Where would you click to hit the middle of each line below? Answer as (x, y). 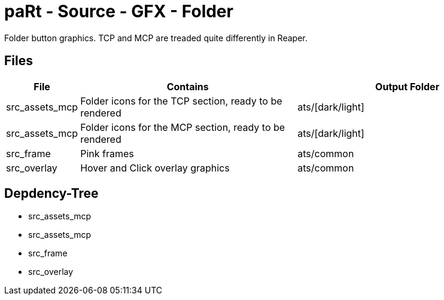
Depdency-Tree (51, 194)
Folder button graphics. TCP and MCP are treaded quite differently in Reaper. (156, 38)
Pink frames (107, 153)
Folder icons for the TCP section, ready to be (181, 101)
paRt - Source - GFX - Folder (119, 11)
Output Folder (407, 86)
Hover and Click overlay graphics (155, 168)
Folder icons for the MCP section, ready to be (183, 127)
